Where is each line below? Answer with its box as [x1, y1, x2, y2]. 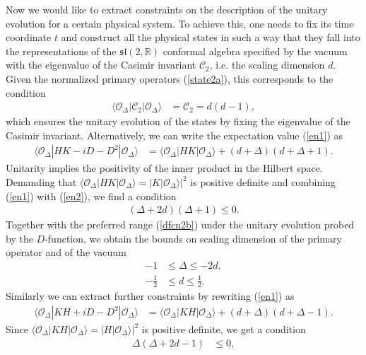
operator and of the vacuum [6, 245, 126, 260]
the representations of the [6, 43, 117, 58]
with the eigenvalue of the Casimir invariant [6, 57, 196, 72]
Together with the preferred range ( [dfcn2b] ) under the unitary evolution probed [6, 217, 355, 232]
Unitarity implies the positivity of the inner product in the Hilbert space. [6, 161, 323, 175]
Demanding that [6, 175, 77, 189]
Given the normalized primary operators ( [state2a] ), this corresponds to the [6, 71, 333, 86]
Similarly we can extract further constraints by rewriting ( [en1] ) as [6, 289, 295, 303]
